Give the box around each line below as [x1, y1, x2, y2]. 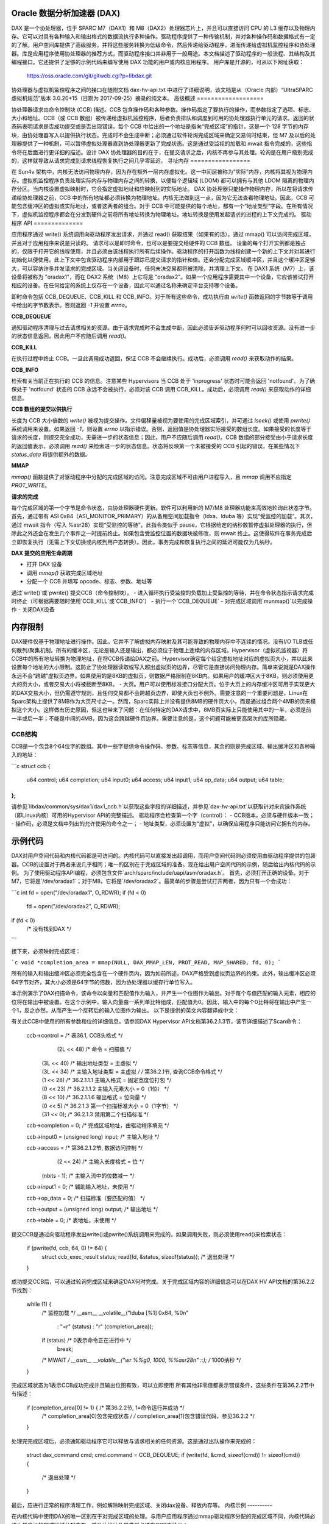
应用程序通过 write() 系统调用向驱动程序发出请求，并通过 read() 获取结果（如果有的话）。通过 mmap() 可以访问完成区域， [11, 230, 314, 238]
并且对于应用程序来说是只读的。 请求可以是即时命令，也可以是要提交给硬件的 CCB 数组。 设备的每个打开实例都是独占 [11, 239, 306, 246]
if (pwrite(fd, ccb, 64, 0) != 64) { [26, 1244, 107, 1252]
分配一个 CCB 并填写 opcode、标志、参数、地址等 [26, 578, 152, 585]
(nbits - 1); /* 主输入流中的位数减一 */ [41, 1172, 135, 1179]
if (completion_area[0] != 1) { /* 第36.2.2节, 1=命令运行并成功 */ [26, 1404, 185, 1411]
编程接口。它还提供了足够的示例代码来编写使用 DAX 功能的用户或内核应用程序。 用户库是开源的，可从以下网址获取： [11, 59, 305, 66]
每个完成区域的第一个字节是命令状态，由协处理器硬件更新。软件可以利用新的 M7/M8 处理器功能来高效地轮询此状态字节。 [11, 504, 315, 511]
